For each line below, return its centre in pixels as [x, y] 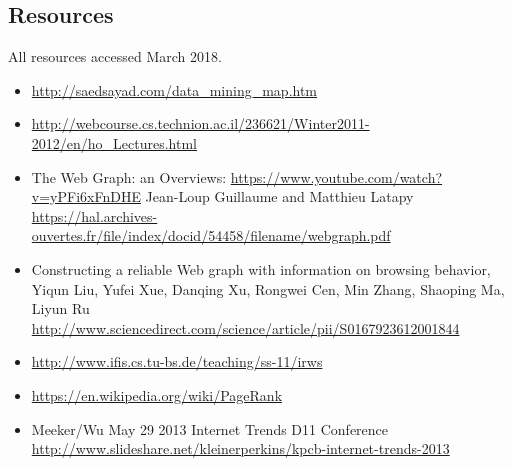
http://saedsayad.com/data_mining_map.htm [174, 89]
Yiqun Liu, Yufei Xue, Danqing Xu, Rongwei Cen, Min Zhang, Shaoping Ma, [268, 288]
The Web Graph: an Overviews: [129, 176]
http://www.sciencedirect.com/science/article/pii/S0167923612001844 [245, 327]
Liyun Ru [60, 308]
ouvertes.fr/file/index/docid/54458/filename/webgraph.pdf [211, 235]
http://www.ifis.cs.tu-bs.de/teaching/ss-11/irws [177, 361]
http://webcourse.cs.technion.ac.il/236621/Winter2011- [200, 123]
